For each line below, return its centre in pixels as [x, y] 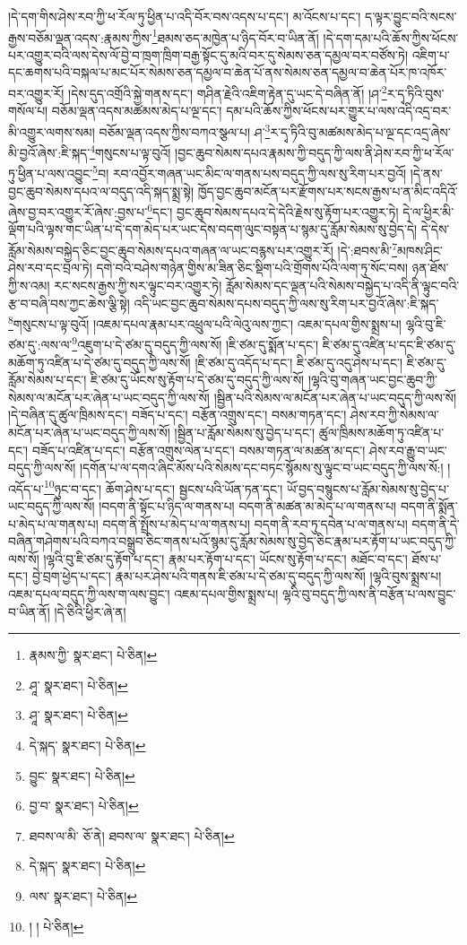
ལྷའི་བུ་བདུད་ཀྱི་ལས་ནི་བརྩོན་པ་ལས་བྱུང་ [369, 593]
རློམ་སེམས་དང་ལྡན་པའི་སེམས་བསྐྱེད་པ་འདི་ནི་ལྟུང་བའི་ [343, 285]
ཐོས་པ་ [427, 558]
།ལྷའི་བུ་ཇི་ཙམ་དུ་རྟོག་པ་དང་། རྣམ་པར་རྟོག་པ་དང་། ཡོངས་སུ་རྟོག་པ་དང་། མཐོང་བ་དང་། [225, 558]
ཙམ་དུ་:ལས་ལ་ [40, 344]
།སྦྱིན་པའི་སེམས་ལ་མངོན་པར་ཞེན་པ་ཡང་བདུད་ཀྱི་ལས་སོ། [335, 397]
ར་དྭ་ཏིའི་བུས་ [415, 93]
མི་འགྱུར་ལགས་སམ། [52, 131]
